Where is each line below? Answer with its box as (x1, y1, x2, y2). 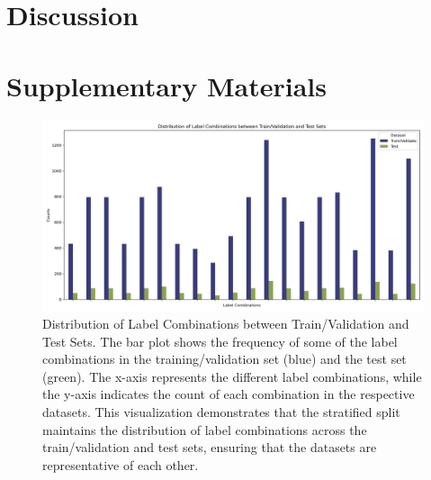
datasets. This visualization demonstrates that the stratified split (42, 403, 400, 421)
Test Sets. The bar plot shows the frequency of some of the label (42, 331, 398, 350)
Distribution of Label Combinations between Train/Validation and (42, 314, 409, 333)
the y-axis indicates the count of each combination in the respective (42, 385, 415, 403)
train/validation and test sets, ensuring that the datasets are (42, 438, 377, 457)
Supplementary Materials (6, 67, 327, 104)
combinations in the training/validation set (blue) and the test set (42, 349, 407, 368)
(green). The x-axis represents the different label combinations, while (42, 367, 422, 385)
